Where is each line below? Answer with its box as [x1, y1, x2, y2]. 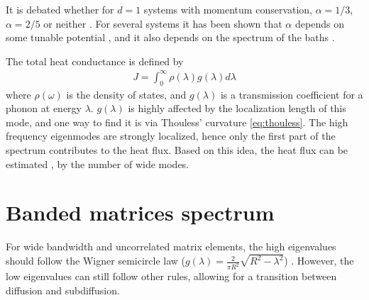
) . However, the [284, 253, 354, 268]
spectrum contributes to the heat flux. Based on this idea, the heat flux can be [6, 143, 348, 157]
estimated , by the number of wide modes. [6, 156, 189, 171]
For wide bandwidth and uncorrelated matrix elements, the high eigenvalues [6, 239, 336, 254]
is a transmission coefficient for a [220, 87, 363, 101]
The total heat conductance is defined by [6, 53, 184, 68]
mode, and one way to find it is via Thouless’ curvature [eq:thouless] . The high [6, 114, 348, 129]
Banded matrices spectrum [6, 198, 275, 227]
